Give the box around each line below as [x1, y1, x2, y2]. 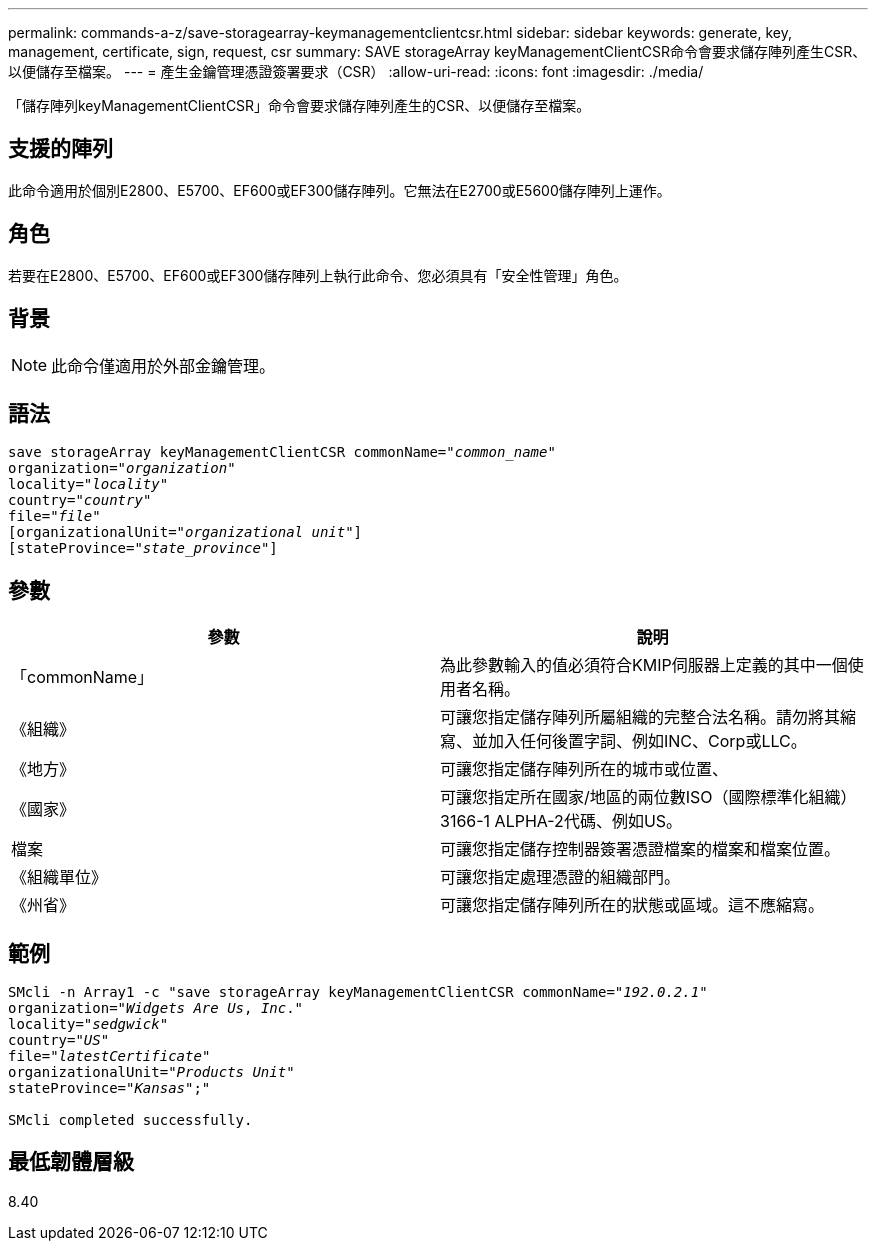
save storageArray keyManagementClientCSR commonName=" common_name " [8, 444, 556, 461]
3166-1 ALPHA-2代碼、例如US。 [440, 811, 683, 832]
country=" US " [8, 1032, 110, 1049]
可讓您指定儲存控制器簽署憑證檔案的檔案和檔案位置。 [440, 839, 841, 860]
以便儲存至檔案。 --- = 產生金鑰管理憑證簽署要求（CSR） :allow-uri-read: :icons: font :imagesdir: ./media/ [8, 63, 704, 80]
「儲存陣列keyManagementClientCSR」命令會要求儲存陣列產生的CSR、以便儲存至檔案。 [8, 97, 591, 114]
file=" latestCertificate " [8, 1048, 211, 1065]
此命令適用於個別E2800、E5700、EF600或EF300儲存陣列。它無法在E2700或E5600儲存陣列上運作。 [8, 181, 671, 199]
